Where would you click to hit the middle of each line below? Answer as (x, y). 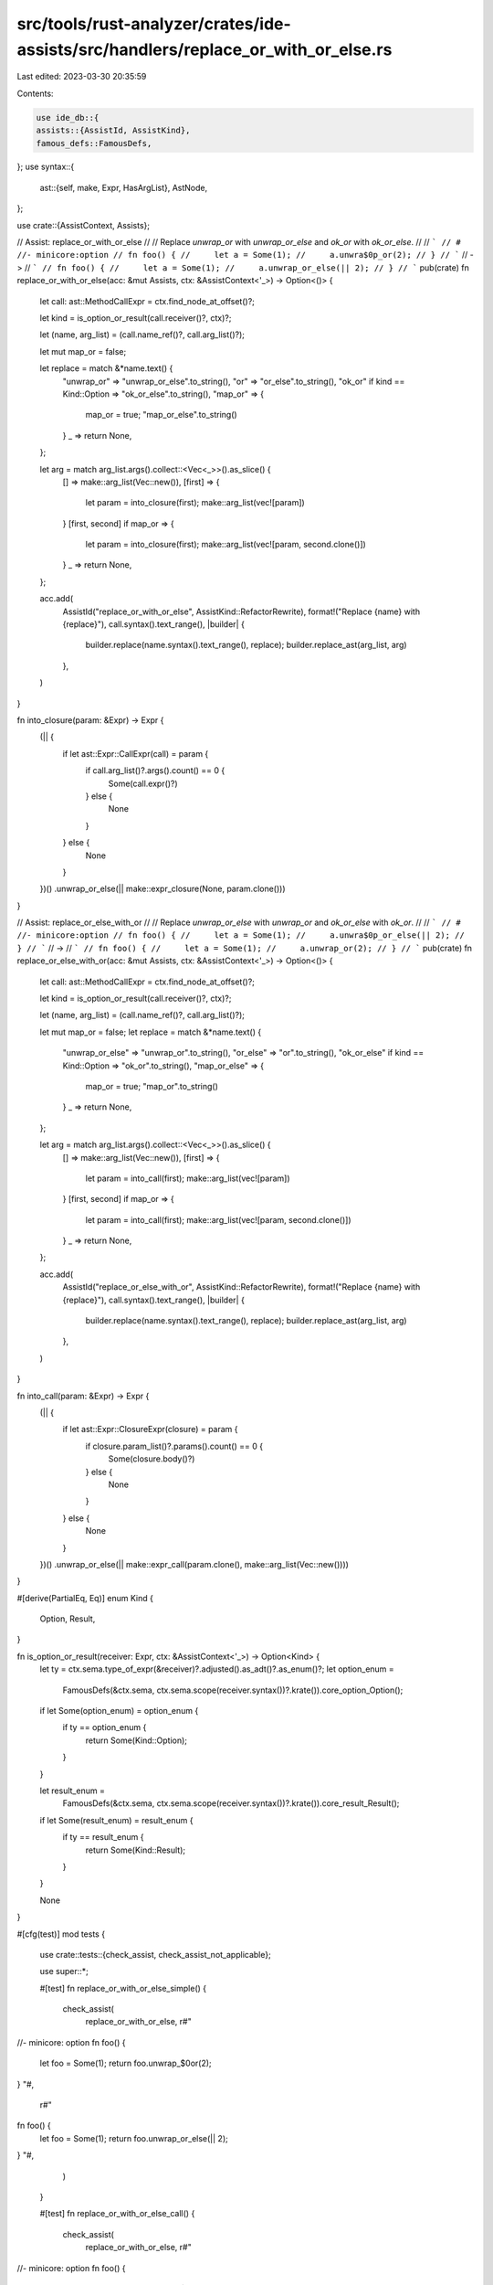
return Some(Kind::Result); (136, 1850)
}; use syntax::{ (46, 167)
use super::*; (64, 1971)
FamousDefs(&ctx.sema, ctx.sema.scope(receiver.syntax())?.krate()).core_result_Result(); (231, 1803)
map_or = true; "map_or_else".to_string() (161, 415)
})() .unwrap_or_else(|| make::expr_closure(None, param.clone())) (163, 889)
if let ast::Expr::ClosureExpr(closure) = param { (150, 1429)
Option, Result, (68, 1619)
